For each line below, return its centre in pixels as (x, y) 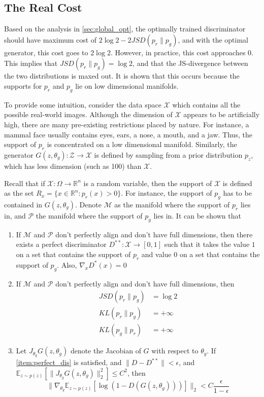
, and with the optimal (213, 39)
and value (156, 254)
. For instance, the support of (167, 193)
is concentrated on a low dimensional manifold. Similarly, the (142, 144)
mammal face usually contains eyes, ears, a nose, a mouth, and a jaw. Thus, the (128, 134)
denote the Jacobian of (106, 351)
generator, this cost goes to (46, 52)
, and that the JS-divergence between (190, 63)
